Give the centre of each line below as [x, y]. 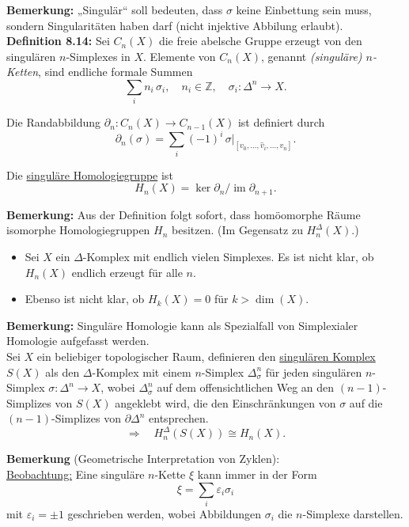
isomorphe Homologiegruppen [78, 230]
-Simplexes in [98, 56]
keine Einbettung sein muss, [304, 9]
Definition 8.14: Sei [58, 41]
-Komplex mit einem [142, 372]
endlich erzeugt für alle [127, 272]
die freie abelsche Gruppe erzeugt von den [260, 41]
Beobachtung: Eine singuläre [76, 474]
